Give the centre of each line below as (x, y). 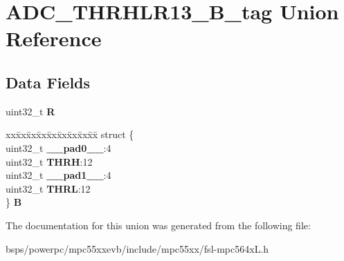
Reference (54, 38)
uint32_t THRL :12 (48, 188)
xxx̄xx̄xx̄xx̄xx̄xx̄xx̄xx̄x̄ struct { (70, 134)
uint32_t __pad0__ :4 (58, 147)
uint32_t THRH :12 (49, 161)
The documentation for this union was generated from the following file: (158, 225)
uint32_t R (30, 111)
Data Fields (48, 82)
